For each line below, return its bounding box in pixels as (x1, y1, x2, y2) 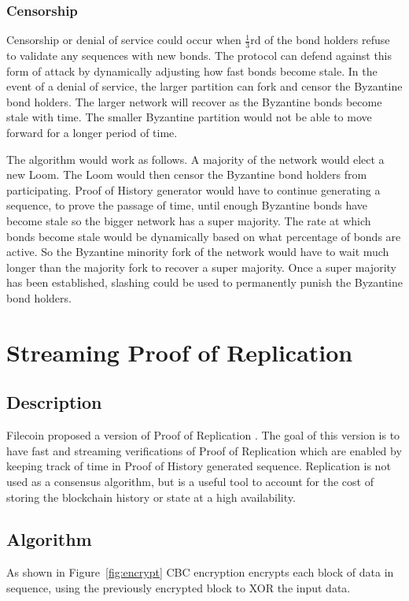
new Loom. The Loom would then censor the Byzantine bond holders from (6, 166, 367, 183)
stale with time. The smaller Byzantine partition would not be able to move (6, 109, 372, 125)
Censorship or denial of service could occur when (6, 32, 241, 48)
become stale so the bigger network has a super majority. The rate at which (6, 212, 371, 228)
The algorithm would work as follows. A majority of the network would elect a (6, 150, 385, 167)
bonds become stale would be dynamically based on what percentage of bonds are (6, 228, 401, 244)
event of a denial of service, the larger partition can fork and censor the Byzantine (6, 78, 403, 95)
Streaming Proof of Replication (6, 336, 353, 368)
